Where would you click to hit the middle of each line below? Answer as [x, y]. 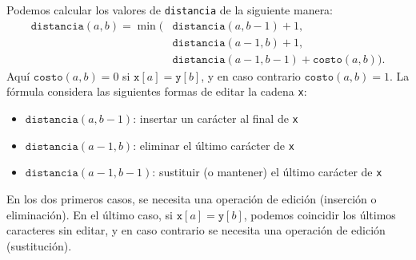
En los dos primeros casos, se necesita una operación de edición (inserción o [192, 198]
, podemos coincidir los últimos [320, 214]
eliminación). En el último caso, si [90, 214]
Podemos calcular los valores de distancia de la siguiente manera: [170, 10]
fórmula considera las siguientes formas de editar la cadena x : [157, 91]
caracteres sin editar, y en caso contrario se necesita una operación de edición [196, 230]
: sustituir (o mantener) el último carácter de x [267, 172]
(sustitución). [39, 245]
